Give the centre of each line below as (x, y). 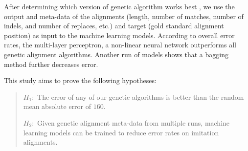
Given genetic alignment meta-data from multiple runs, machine (134, 122)
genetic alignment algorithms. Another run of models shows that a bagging (116, 54)
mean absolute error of (57, 106)
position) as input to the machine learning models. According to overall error (119, 35)
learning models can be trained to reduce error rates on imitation (121, 132)
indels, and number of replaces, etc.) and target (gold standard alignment (114, 26)
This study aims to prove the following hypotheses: (80, 80)
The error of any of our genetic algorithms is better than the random (141, 97)
